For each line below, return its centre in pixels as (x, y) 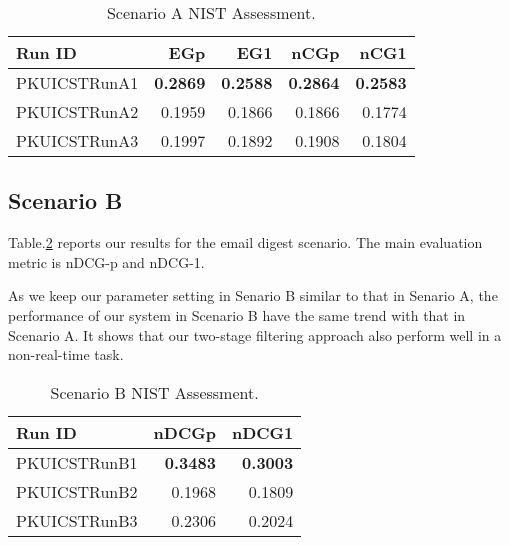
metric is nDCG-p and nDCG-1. (106, 261)
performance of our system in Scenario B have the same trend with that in (237, 314)
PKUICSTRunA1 (77, 82)
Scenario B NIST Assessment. (154, 392)
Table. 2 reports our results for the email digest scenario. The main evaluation (245, 242)
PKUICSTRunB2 (77, 491)
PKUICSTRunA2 (77, 111)
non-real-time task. (66, 354)
